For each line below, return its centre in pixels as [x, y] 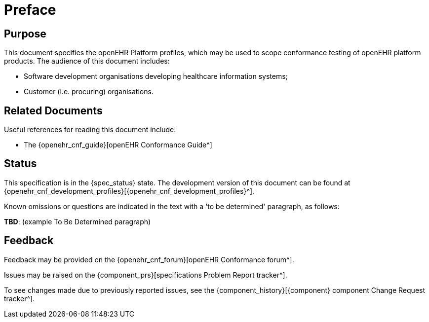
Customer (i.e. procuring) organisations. [89, 92]
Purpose [25, 34]
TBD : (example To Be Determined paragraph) [78, 221]
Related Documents [53, 110]
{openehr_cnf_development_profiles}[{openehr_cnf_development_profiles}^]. [129, 191]
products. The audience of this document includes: [87, 61]
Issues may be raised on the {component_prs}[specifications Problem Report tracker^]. [146, 275]
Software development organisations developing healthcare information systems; [156, 76]
